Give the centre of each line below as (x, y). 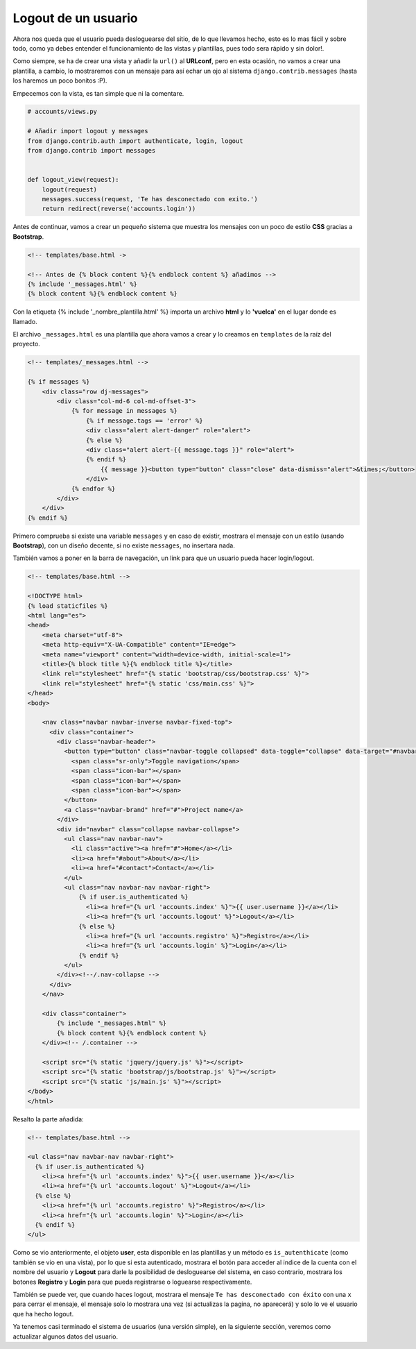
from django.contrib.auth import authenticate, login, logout (135, 141)
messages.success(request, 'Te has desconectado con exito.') (150, 199)
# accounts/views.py (62, 112)
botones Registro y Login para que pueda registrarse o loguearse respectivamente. (132, 1282)
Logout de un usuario (75, 18)
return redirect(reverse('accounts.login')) (119, 209)
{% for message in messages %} (124, 411)
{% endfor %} (93, 489)
